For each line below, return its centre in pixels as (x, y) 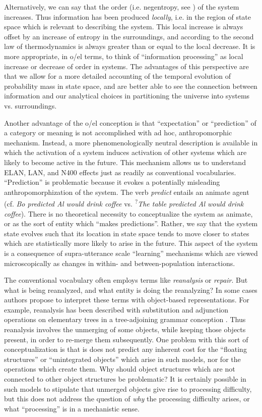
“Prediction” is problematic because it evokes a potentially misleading (112, 182)
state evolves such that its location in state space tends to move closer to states (127, 233)
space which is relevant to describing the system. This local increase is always (124, 27)
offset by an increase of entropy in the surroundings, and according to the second (129, 36)
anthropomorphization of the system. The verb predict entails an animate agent (127, 192)
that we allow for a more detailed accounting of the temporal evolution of (118, 76)
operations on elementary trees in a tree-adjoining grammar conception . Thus (125, 319)
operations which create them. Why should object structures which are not (120, 369)
